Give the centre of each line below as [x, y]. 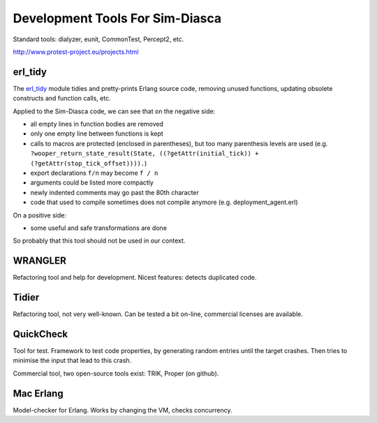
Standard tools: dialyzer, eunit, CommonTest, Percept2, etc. [98, 39]
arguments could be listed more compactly [92, 182]
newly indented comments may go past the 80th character [114, 192]
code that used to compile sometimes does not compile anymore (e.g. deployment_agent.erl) [164, 202]
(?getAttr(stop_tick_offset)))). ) [89, 163]
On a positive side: [39, 215]
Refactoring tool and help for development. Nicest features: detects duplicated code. [135, 278]
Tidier [26, 297]
